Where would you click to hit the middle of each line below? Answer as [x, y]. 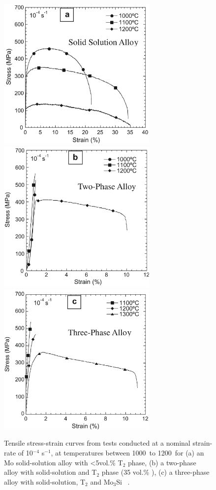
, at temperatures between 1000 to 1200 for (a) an [127, 452]
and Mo [102, 481]
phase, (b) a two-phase [162, 462]
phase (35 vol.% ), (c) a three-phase [155, 472]
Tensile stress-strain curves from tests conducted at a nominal [97, 443]
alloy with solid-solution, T [45, 481]
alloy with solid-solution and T [50, 472]
